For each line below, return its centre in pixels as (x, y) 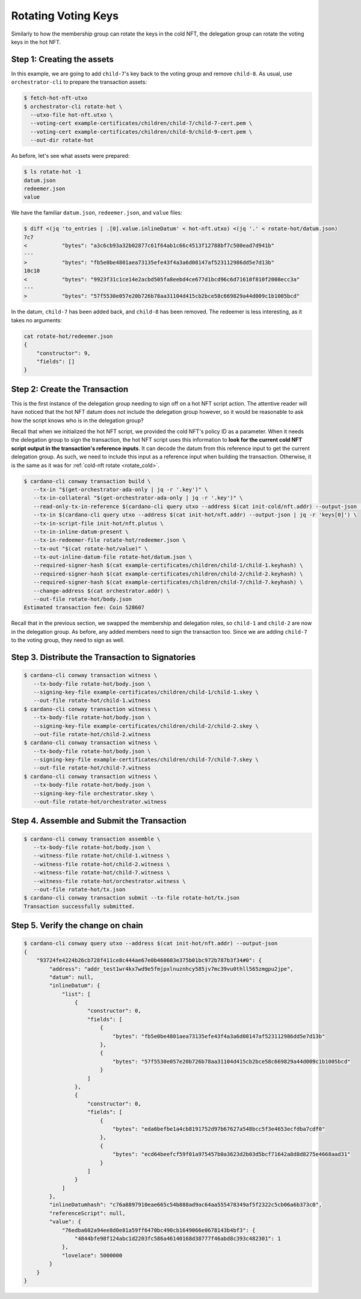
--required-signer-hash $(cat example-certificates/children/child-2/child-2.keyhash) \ (168, 574)
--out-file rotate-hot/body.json (83, 599)
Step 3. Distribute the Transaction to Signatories (103, 657)
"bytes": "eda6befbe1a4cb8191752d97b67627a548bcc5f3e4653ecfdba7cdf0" (219, 1129)
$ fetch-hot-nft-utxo (56, 98)
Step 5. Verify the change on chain (77, 926)
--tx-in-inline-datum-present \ (81, 531)
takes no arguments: (37, 320)
